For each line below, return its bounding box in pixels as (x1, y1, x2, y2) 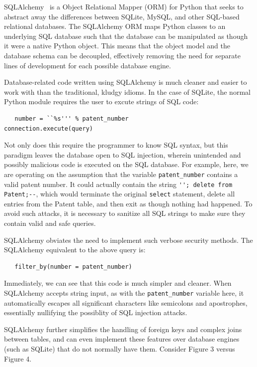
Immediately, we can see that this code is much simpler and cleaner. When (4, 278, 232, 288)
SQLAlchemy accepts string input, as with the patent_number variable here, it (4, 288, 244, 298)
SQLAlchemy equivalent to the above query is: (4, 244, 146, 255)
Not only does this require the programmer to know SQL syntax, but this (4, 140, 228, 150)
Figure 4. (4, 353, 32, 364)
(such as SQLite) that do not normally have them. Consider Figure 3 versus (4, 344, 235, 354)
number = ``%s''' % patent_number (14, 115, 129, 122)
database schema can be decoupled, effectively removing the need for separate (4, 50, 241, 60)
